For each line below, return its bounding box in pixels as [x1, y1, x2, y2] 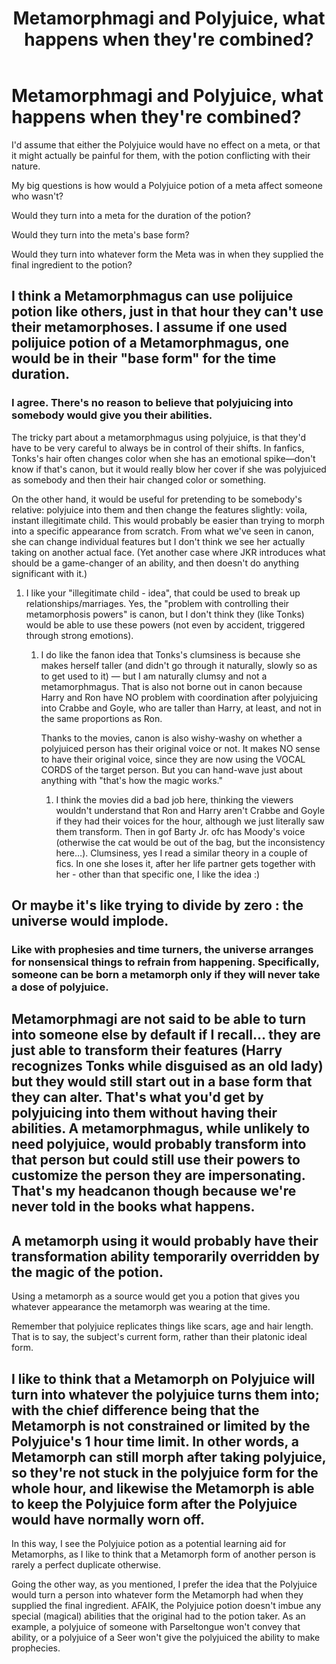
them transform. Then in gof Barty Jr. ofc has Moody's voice [55, 825, 306, 837]
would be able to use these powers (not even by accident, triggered [25, 618, 306, 631]
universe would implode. [11, 913, 169, 930]
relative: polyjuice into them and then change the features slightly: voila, [11, 503, 308, 516]
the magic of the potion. [11, 1263, 164, 1281]
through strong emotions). [25, 629, 134, 641]
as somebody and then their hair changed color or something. [11, 473, 267, 486]
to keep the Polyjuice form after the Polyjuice [11, 1495, 298, 1512]
